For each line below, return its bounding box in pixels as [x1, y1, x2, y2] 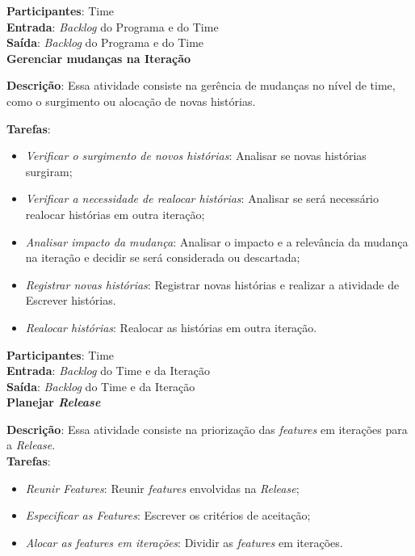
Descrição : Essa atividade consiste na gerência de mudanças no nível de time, [6, 77, 396, 94]
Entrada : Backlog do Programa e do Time [6, 18, 219, 35]
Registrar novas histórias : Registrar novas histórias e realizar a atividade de [25, 276, 400, 293]
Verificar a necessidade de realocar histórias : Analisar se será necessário [25, 190, 379, 207]
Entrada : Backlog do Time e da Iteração [6, 362, 210, 379]
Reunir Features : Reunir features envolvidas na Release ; [25, 479, 300, 496]
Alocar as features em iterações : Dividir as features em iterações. [25, 533, 343, 550]
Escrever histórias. [25, 292, 116, 309]
